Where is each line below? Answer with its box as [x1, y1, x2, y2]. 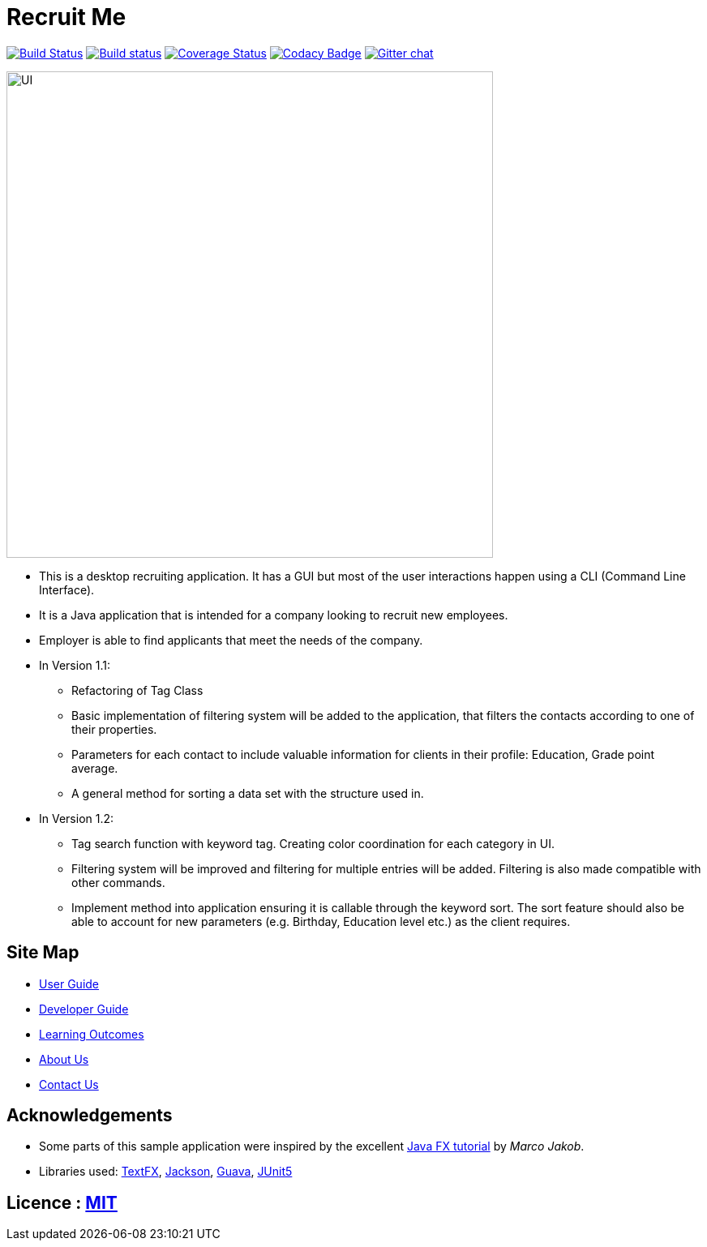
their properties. [71, 722, 157, 736]
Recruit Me [6, 3, 126, 31]
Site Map [6, 942, 79, 963]
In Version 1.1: [39, 658, 110, 672]
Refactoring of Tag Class [71, 683, 204, 697]
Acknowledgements [6, 1105, 173, 1126]
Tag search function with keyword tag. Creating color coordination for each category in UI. [71, 836, 555, 851]
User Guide [39, 976, 100, 991]
